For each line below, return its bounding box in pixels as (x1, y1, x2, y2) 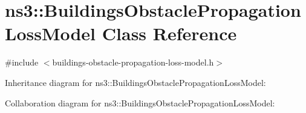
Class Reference (102, 21, 237, 46)
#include (5, 56, 39, 69)
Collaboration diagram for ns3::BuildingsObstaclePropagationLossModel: (5, 96, 275, 109)
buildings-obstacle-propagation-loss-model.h (52, 56, 214, 69)
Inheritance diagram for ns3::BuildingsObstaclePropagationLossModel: (5, 76, 266, 88)
